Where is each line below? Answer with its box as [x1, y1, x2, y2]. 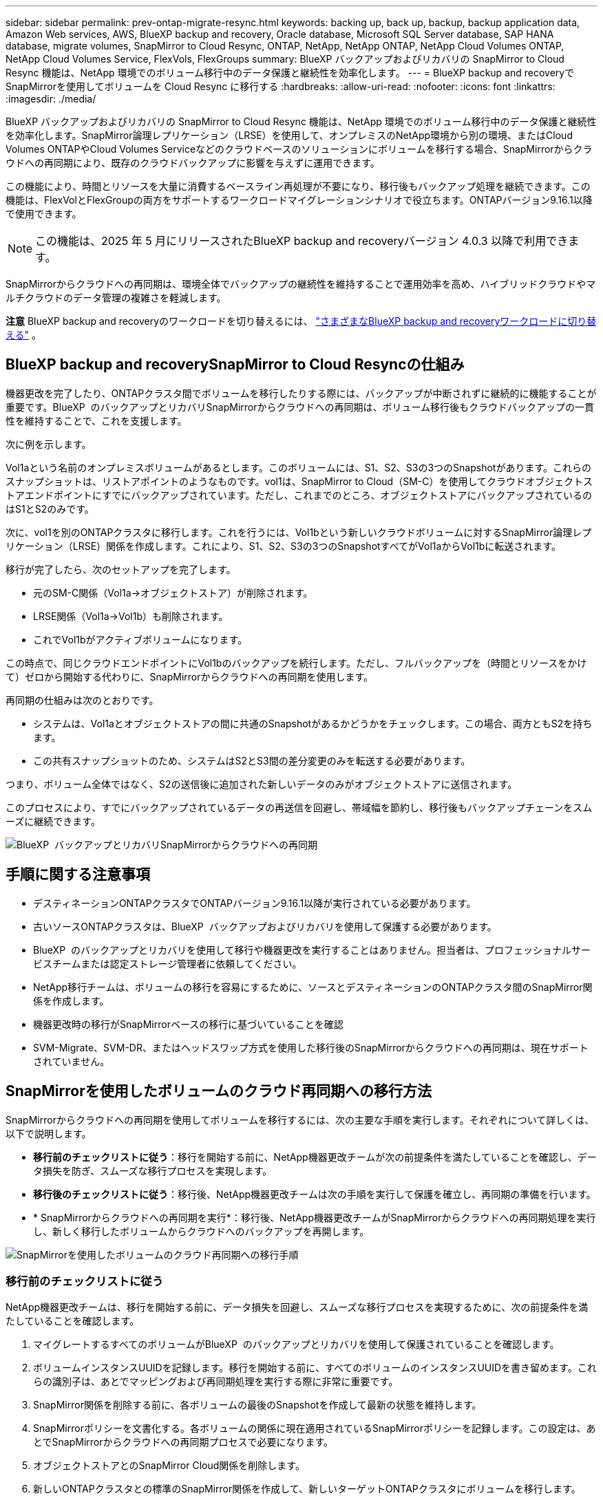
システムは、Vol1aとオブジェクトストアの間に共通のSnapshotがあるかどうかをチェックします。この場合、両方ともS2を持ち [33, 717, 593, 729]
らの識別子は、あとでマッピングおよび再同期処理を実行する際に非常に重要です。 [33, 1375, 399, 1388]
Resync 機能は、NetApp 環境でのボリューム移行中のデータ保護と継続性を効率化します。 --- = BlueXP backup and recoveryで [6, 67, 575, 78]
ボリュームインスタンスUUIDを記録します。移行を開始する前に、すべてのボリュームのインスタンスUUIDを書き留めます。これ [33, 1362, 597, 1374]
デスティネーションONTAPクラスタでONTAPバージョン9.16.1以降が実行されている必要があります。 [33, 897, 476, 909]
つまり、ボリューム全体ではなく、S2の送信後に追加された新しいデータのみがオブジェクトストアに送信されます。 [6, 778, 518, 790]
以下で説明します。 [6, 1127, 92, 1139]
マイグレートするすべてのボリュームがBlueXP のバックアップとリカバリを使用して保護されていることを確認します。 [33, 1338, 560, 1351]
